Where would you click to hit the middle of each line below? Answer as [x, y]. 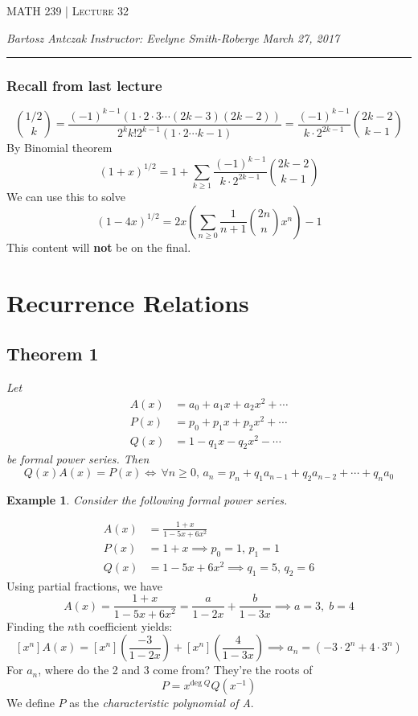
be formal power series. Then [78, 459]
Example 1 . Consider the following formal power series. [147, 499]
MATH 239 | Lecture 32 [68, 10]
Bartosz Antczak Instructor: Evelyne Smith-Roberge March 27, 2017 [173, 37]
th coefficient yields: [123, 625]
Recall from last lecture [84, 86]
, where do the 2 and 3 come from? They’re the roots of [175, 670]
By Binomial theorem [59, 148]
